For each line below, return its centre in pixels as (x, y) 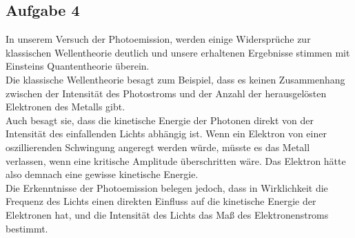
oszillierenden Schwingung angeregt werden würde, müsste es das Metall (158, 147)
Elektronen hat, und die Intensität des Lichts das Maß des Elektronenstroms (167, 214)
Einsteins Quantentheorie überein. (78, 66)
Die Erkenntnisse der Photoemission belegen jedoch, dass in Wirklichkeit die (167, 187)
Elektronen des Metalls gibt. (65, 107)
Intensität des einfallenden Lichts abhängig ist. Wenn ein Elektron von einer (166, 133)
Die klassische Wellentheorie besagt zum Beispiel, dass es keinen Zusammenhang (175, 79)
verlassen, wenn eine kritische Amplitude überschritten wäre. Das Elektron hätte (176, 160)
